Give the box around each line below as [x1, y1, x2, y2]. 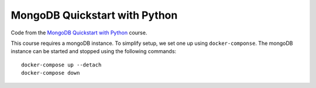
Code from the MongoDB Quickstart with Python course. [11, 29, 147, 36]
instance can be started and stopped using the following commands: [11, 48, 177, 55]
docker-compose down [21, 70, 80, 76]
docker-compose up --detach [21, 61, 102, 68]
